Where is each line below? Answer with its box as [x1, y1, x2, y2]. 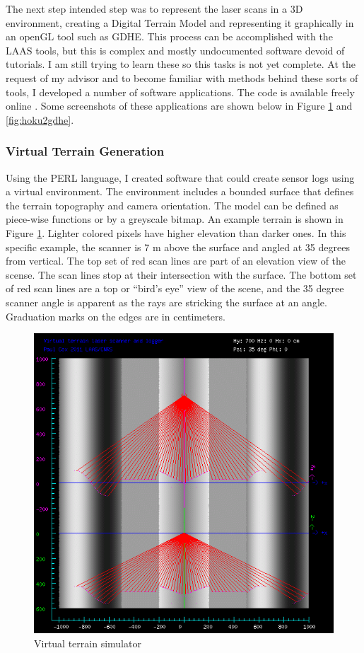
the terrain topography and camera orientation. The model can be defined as [6, 197, 339, 212]
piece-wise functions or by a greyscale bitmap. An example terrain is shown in [6, 212, 344, 226]
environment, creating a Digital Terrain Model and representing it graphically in [6, 15, 354, 30]
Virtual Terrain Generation [6, 142, 165, 160]
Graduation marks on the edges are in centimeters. [6, 308, 225, 323]
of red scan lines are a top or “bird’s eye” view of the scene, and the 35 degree [6, 281, 344, 296]
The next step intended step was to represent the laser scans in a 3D [6, 1, 303, 16]
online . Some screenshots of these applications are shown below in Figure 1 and [6, 98, 353, 113]
